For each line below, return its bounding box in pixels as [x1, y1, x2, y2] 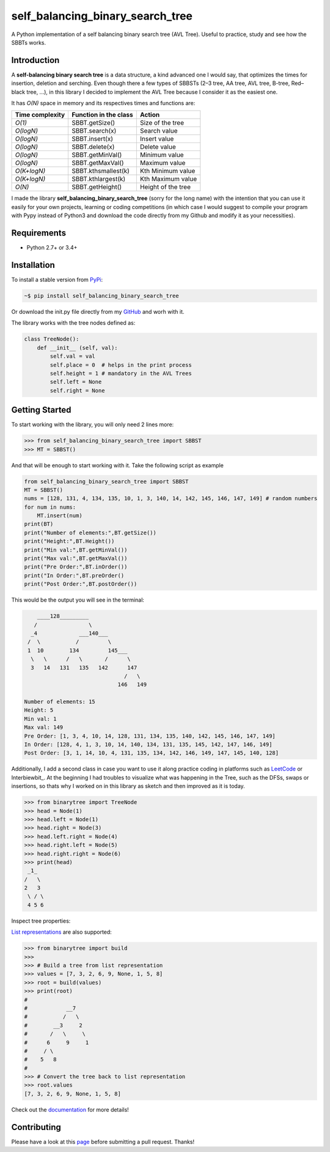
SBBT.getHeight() [71, 183, 122, 191]
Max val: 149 [24, 724, 64, 731]
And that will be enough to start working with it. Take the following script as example [11, 462, 224, 469]
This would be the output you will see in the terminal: [11, 596, 145, 604]
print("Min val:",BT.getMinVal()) [24, 546, 128, 553]
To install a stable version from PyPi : [11, 276, 103, 283]
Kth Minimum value [139, 167, 196, 175]
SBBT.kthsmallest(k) [71, 167, 130, 175]
